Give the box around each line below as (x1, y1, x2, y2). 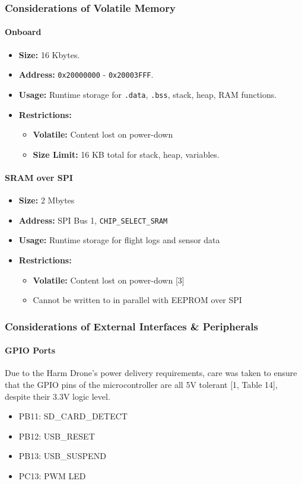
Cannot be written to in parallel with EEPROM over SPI (33, 294, 242, 306)
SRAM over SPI (5, 171, 73, 183)
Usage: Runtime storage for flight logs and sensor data (18, 234, 220, 246)
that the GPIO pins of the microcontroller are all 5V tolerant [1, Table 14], (5, 378, 278, 390)
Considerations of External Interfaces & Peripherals (5, 319, 258, 333)
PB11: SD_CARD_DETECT (18, 410, 128, 422)
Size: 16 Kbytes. (18, 48, 80, 60)
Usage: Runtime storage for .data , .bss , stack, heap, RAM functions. (18, 88, 277, 100)
